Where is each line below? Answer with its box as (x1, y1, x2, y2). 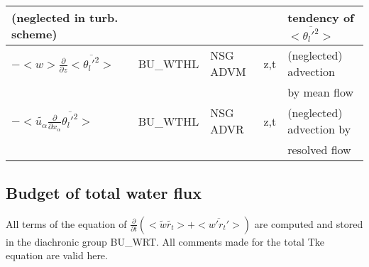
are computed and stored (254, 216, 363, 231)
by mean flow (287, 84, 354, 101)
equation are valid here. (6, 248, 108, 263)
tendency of (287, 9, 354, 26)
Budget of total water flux (6, 181, 202, 203)
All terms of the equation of (6, 216, 127, 231)
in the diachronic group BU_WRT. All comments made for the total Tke (6, 234, 324, 249)
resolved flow (287, 141, 351, 158)
